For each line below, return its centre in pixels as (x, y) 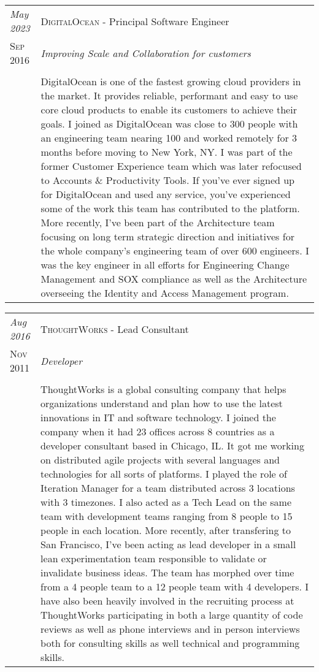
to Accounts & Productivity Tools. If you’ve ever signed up (168, 180)
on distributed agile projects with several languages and (160, 460)
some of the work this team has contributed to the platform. (170, 208)
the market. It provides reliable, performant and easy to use (169, 95)
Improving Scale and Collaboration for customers (146, 53)
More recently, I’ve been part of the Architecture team (158, 222)
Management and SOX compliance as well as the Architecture (174, 279)
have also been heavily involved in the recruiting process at (167, 601)
